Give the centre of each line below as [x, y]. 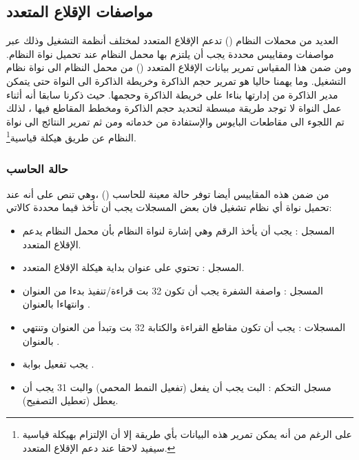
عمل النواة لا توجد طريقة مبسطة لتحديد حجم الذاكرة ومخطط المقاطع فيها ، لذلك [174, 108]
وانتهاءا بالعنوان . [56, 304]
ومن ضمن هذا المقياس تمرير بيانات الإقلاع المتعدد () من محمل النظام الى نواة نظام [179, 67]
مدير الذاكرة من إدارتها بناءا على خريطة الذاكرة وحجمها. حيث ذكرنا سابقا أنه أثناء [172, 94]
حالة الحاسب [37, 168]
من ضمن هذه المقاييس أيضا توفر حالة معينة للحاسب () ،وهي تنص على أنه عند [168, 193]
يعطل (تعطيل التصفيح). [70, 400]
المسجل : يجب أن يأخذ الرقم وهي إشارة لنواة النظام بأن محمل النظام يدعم [178, 231]
